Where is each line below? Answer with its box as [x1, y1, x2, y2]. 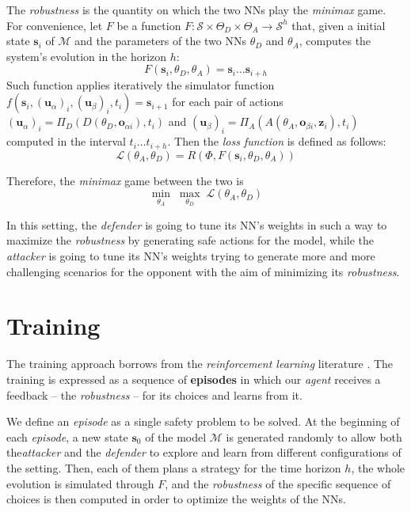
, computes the [299, 32, 371, 49]
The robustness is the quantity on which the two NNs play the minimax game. [6, 2, 386, 17]
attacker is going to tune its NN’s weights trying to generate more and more [6, 248, 375, 264]
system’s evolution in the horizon [6, 47, 167, 64]
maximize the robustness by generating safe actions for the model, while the [6, 232, 374, 248]
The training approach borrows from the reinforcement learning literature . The [6, 355, 394, 372]
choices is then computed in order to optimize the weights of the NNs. [6, 491, 346, 507]
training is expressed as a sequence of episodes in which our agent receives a [6, 370, 381, 387]
